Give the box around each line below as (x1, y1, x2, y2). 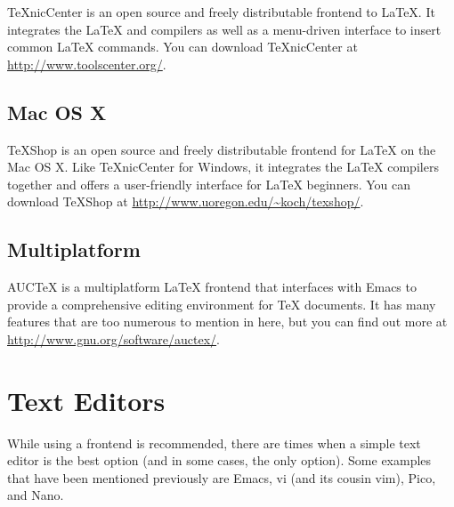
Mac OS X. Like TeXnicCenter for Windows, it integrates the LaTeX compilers (7, 157, 439, 176)
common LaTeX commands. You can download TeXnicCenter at (7, 37, 358, 56)
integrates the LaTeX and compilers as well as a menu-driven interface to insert (7, 20, 442, 38)
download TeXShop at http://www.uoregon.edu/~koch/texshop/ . (7, 192, 364, 211)
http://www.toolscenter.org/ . (7, 54, 166, 73)
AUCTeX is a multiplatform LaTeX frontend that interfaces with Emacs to (7, 278, 417, 296)
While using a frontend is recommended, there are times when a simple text (7, 433, 421, 452)
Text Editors (7, 382, 166, 418)
